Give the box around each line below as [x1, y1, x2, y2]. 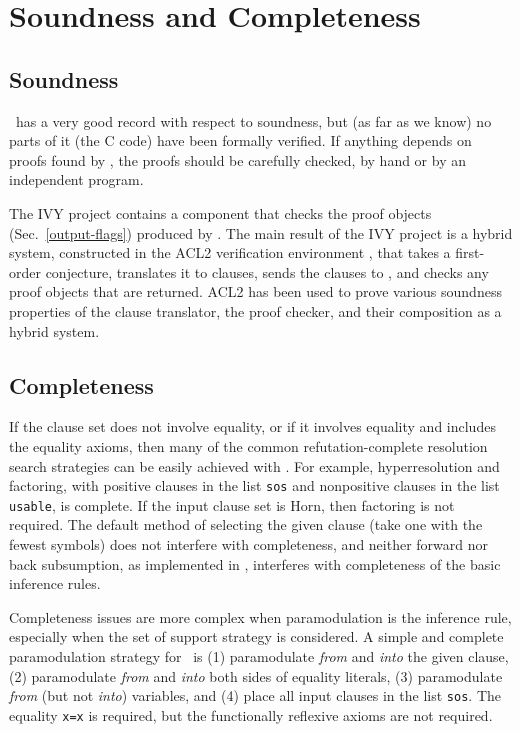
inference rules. [9, 573, 101, 594]
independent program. [9, 169, 144, 190]
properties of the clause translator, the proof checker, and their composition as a [9, 300, 502, 321]
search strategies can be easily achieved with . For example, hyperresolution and [9, 455, 500, 476]
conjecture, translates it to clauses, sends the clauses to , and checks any [45, 261, 489, 282]
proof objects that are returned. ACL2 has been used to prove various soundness [9, 281, 502, 302]
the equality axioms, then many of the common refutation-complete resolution [9, 435, 488, 456]
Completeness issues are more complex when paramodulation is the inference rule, [9, 606, 512, 627]
